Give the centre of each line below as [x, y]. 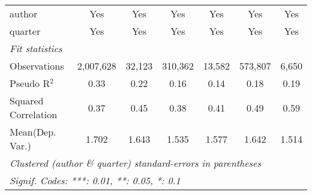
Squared [27, 100]
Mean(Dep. [33, 132]
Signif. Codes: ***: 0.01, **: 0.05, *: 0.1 [95, 180]
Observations [37, 66]
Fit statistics [36, 48]
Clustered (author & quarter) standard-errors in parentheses [135, 163]
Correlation [34, 114]
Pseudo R [30, 83]
